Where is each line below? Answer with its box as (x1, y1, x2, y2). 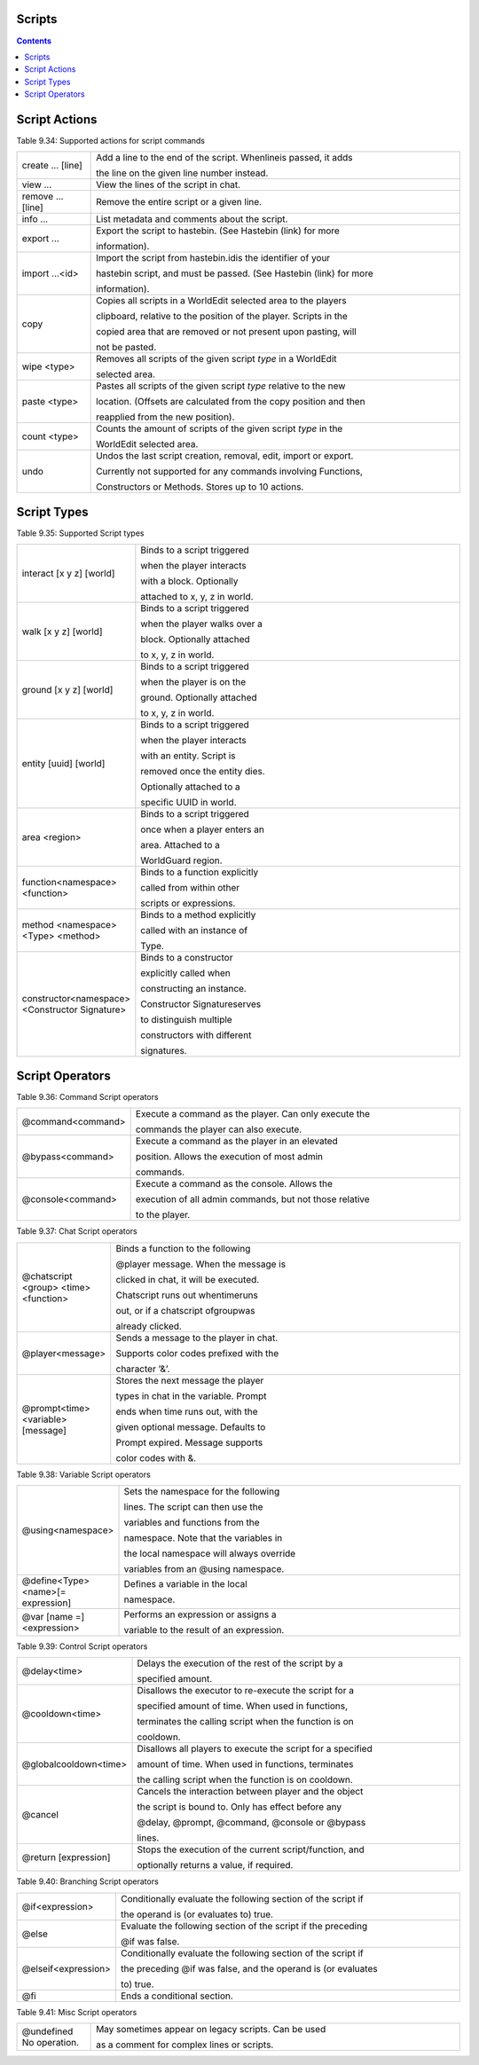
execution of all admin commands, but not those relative (135, 1193, 370, 1205)
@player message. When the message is (115, 1258, 287, 1270)
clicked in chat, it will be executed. (115, 1273, 260, 1285)
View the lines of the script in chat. (96, 178, 241, 191)
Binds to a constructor (140, 952, 233, 964)
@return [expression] (21, 1851, 111, 1864)
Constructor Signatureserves (140, 998, 262, 1010)
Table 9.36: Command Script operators (16, 1091, 159, 1102)
